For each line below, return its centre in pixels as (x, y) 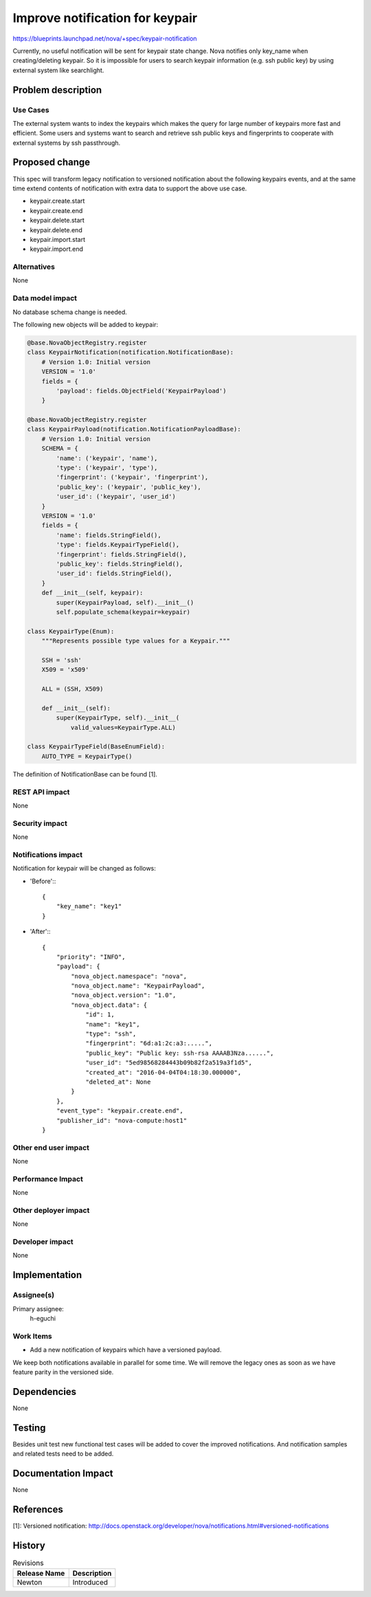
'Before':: (43, 881)
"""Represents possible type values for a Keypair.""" (136, 641)
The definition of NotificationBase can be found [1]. (85, 774)
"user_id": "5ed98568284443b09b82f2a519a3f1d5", (169, 1063)
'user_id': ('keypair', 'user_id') (116, 497)
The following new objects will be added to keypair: (86, 324)
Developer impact (43, 1242)
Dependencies (45, 1392)
